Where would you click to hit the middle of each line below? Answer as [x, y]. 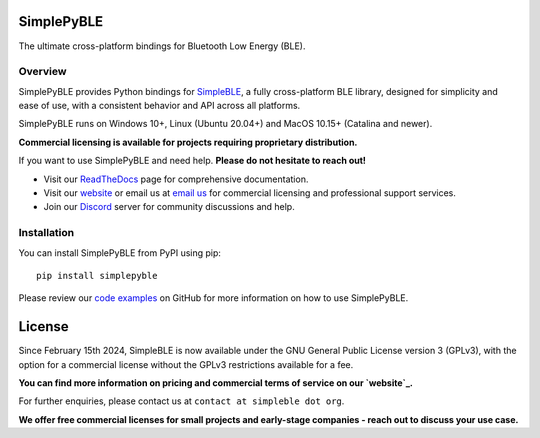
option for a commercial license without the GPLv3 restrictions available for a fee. [186, 364]
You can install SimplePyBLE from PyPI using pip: [120, 252]
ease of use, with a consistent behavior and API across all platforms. [159, 106]
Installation [46, 233]
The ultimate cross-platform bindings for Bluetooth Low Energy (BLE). [162, 46]
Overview [42, 72]
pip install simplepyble [97, 275]
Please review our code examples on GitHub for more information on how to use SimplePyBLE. [213, 298]
